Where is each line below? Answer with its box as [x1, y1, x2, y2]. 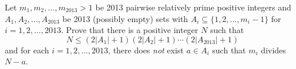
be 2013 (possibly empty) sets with [62, 12, 189, 24]
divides [261, 43, 286, 56]
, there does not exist [108, 43, 184, 56]
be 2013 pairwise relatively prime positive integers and [95, 1, 291, 13]
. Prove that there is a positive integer [60, 24, 199, 36]
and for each [5, 43, 49, 56]
